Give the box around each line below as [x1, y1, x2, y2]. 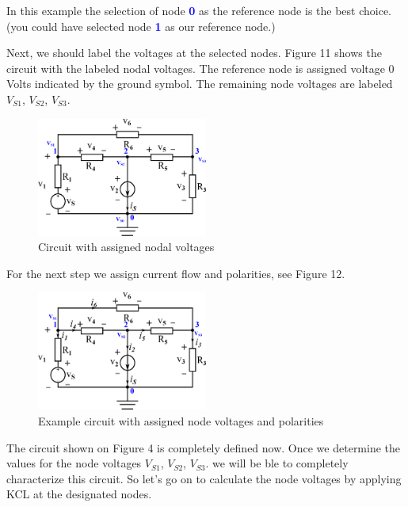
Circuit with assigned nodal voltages [38, 238, 215, 255]
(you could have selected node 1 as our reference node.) [6, 17, 276, 34]
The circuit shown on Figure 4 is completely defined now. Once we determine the [6, 439, 401, 456]
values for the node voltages [6, 455, 142, 471]
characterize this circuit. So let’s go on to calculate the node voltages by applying [6, 470, 402, 486]
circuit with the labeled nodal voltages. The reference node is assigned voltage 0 [6, 59, 395, 76]
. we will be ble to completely [205, 455, 349, 471]
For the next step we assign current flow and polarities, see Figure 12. [6, 265, 345, 281]
